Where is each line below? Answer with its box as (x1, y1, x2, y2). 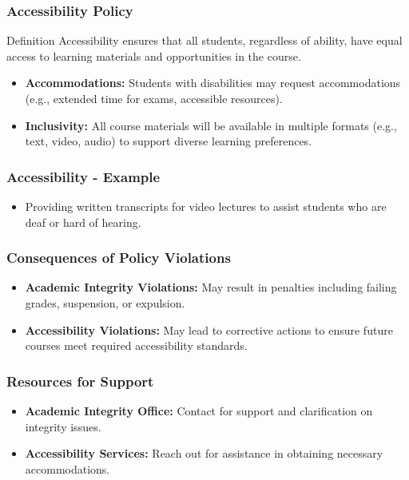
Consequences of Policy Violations (6, 248, 231, 268)
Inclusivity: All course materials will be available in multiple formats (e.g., (25, 117, 397, 133)
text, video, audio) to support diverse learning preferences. (25, 133, 312, 149)
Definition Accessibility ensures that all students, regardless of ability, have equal (6, 32, 403, 49)
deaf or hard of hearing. (25, 213, 141, 230)
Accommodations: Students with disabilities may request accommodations (25, 74, 401, 91)
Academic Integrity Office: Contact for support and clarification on (25, 403, 373, 419)
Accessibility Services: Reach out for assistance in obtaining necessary (25, 445, 383, 462)
